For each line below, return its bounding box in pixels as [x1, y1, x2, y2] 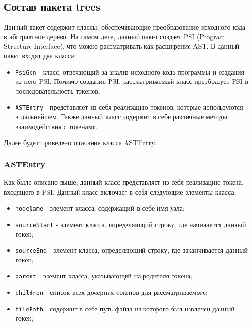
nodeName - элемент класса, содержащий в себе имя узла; [15, 203, 185, 213]
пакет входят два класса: [4, 50, 76, 60]
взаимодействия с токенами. [15, 121, 98, 131]
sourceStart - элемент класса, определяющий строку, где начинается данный [15, 219, 246, 229]
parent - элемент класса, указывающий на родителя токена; [15, 271, 192, 281]
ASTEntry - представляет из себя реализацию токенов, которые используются [15, 102, 243, 112]
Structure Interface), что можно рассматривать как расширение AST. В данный [4, 41, 240, 51]
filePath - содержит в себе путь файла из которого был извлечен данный [15, 303, 235, 313]
